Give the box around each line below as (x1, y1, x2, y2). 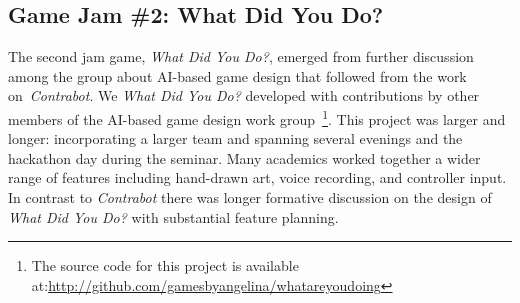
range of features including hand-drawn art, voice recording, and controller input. (8, 167, 507, 188)
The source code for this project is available (31, 255, 299, 276)
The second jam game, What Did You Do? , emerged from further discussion (8, 46, 474, 67)
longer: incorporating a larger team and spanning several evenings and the (8, 128, 463, 149)
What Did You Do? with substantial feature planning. (8, 206, 339, 227)
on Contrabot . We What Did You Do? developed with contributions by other (8, 85, 480, 106)
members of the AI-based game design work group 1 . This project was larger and (8, 105, 506, 129)
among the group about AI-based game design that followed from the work (8, 65, 467, 86)
